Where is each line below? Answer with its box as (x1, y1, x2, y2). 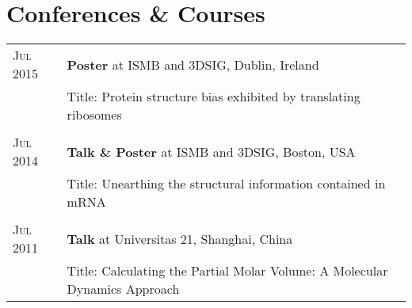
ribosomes (67, 105, 122, 124)
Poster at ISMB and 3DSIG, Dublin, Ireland (67, 55, 319, 74)
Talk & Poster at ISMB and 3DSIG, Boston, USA (67, 142, 356, 161)
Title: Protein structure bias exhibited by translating (67, 87, 360, 106)
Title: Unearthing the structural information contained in (67, 174, 386, 193)
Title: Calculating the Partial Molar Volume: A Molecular (67, 261, 388, 280)
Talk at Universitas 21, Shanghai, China (67, 229, 293, 248)
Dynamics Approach (67, 279, 180, 298)
